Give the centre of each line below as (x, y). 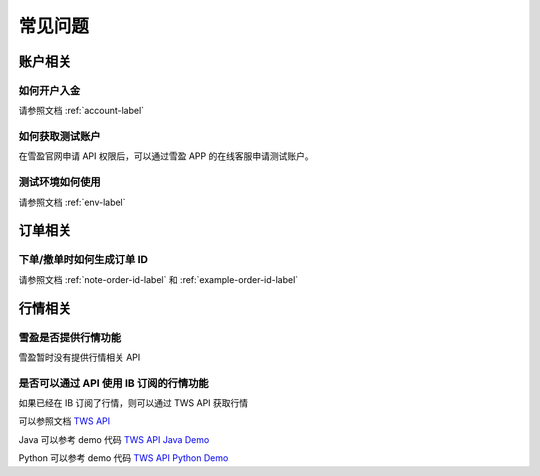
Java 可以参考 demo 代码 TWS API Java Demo (114, 439)
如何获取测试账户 (59, 137)
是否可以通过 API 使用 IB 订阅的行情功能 (113, 383)
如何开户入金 (49, 90)
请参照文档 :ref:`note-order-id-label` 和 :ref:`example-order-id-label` (158, 279)
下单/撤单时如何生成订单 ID (83, 260)
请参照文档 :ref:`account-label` (81, 111)
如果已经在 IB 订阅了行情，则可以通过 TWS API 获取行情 (133, 403)
